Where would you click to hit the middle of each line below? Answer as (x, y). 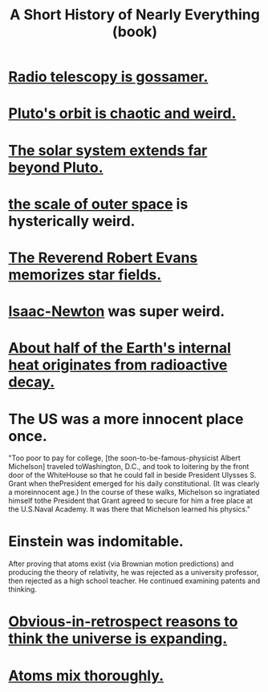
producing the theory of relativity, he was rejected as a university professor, (134, 573)
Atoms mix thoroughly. (86, 676)
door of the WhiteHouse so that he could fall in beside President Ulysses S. (132, 475)
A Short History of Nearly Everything (135, 15)
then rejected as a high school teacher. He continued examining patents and (134, 581)
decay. (31, 382)
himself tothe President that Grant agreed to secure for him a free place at (130, 501)
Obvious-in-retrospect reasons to (123, 622)
